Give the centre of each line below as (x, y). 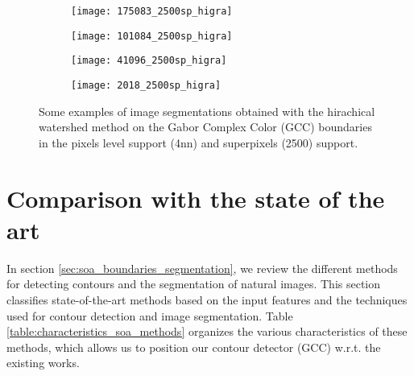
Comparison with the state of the (196, 198)
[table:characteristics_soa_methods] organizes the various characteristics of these (207, 331)
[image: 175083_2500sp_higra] (152, 11)
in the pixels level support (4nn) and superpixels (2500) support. (199, 142)
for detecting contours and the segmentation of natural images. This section (194, 284)
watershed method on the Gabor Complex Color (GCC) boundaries (205, 127)
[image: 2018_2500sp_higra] (146, 85)
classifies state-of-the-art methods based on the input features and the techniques (207, 299)
